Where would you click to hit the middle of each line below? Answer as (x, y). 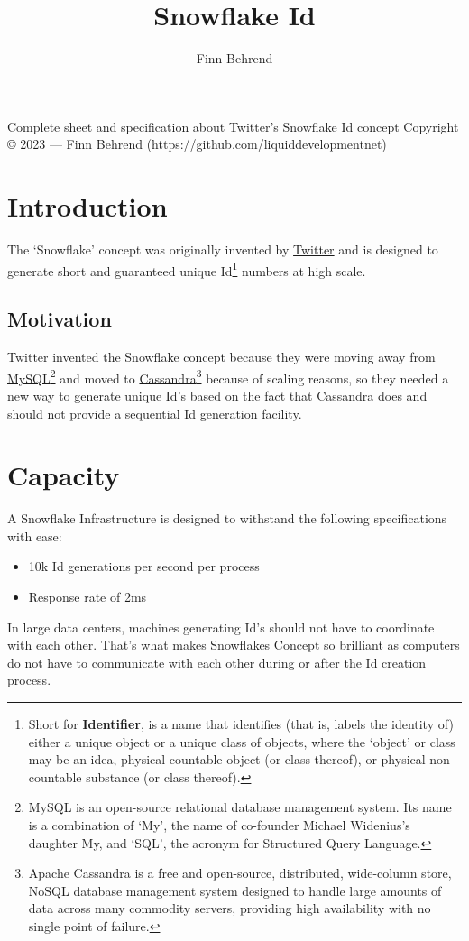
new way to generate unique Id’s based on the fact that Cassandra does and (217, 395)
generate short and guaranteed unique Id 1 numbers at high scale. (187, 269)
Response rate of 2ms (87, 597)
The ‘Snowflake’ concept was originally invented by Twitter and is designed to (223, 249)
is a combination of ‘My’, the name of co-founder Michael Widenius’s (219, 824)
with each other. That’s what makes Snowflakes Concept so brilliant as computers (234, 645)
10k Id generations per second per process (144, 566)
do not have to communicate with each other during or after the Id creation (217, 662)
